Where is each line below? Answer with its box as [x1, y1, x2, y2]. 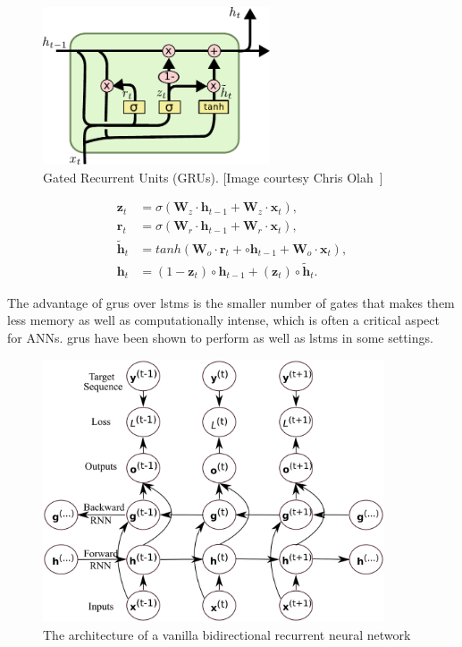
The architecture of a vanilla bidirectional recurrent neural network [43, 625, 411, 643]
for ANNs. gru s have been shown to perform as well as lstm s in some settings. [7, 328, 433, 347]
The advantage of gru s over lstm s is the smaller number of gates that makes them [7, 293, 455, 311]
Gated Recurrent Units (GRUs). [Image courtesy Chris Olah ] [43, 167, 383, 186]
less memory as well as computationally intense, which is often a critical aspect [7, 311, 440, 329]
